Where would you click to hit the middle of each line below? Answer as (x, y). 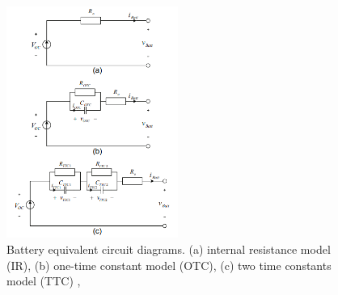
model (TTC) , (44, 281)
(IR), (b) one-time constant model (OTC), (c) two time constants (169, 265)
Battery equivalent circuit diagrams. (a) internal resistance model (169, 249)
